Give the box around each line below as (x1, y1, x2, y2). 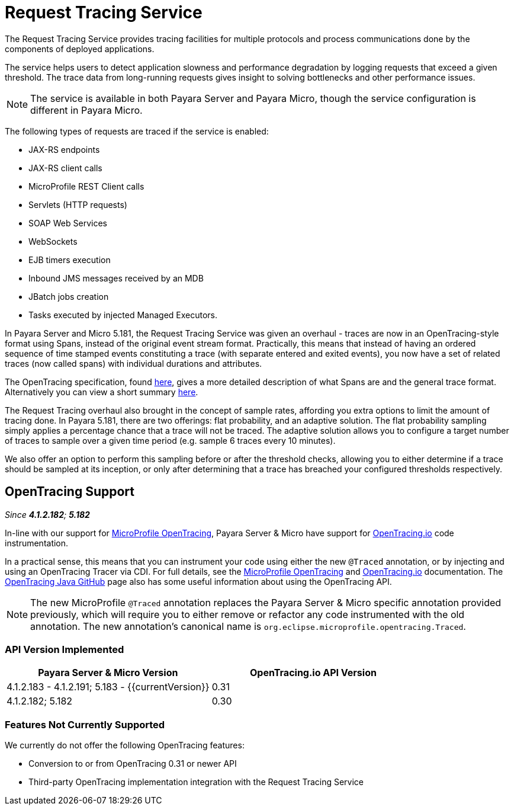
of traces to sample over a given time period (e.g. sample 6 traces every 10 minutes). (5, 435, 336, 446)
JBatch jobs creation (28, 291, 109, 302)
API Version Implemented (5, 643, 124, 655)
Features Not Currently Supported (5, 718, 165, 731)
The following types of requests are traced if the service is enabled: (5, 126, 269, 136)
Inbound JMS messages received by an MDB (28, 273, 204, 283)
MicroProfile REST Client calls (28, 181, 144, 191)
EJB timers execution (28, 254, 111, 265)
